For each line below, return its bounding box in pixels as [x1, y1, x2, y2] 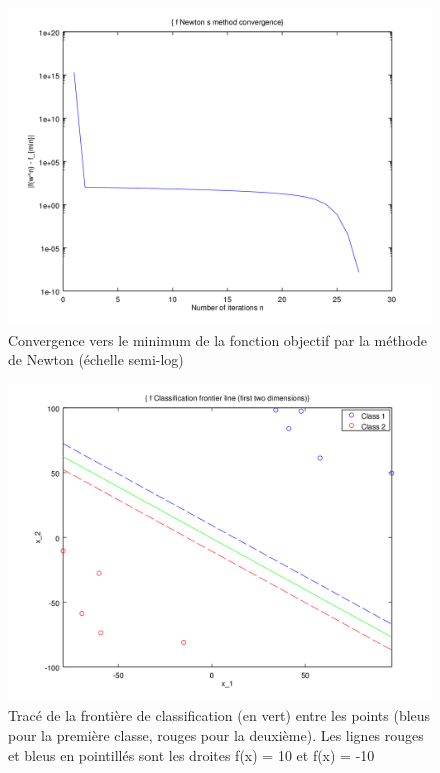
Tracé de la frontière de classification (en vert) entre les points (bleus [8, 705, 431, 726]
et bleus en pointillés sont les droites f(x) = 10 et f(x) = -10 [8, 744, 375, 765]
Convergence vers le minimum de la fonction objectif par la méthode [8, 329, 428, 350]
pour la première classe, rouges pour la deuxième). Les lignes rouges [8, 724, 424, 745]
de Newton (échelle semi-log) [8, 349, 184, 370]
